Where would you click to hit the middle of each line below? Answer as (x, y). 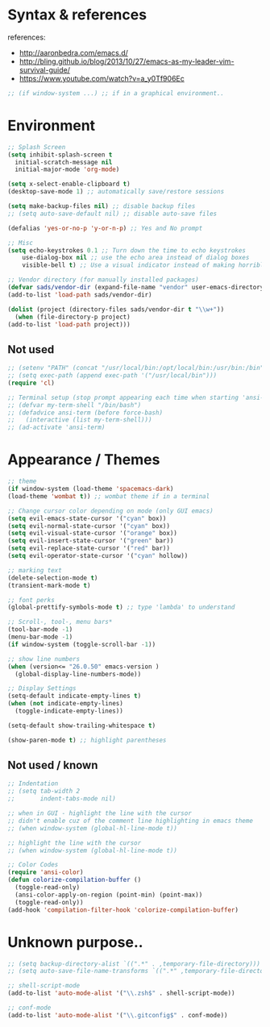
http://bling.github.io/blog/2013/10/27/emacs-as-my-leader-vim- (127, 61)
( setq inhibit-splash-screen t (60, 155)
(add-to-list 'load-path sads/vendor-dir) (80, 295)
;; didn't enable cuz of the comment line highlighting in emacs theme (130, 821)
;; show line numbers (44, 659)
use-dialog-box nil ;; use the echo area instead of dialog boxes (136, 258)
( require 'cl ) (31, 383)
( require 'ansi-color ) (46, 872)
